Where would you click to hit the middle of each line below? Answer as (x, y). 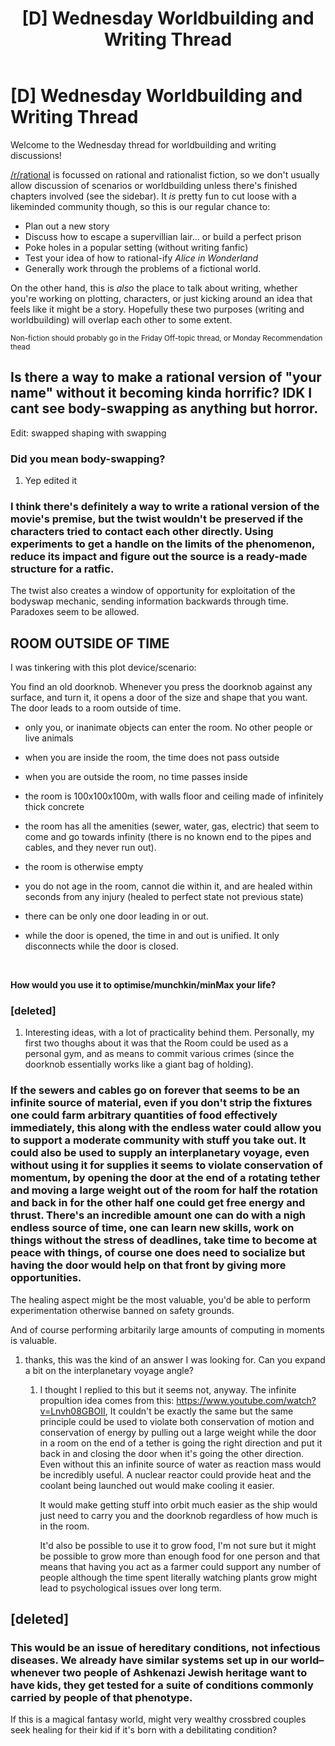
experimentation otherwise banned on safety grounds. (122, 1310)
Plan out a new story (67, 226)
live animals (49, 738)
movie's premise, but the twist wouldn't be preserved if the (157, 519)
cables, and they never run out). (90, 848)
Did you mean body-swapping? (88, 459)
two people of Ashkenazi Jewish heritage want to (185, 1673)
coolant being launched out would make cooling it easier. (157, 1485)
